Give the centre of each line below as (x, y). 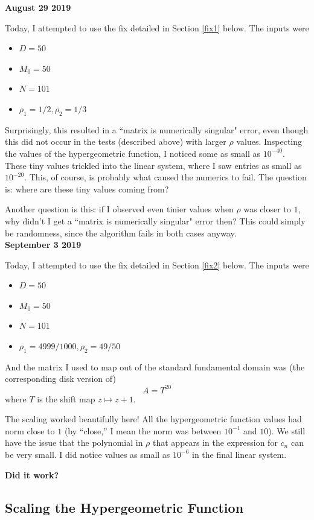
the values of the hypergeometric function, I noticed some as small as (133, 153)
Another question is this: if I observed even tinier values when (119, 209)
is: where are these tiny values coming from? (87, 189)
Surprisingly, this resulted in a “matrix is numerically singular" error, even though (157, 129)
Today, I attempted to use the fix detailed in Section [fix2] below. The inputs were (157, 265)
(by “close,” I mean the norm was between (143, 430)
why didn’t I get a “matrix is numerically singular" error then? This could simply (155, 220)
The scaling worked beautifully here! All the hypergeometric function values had (153, 419)
